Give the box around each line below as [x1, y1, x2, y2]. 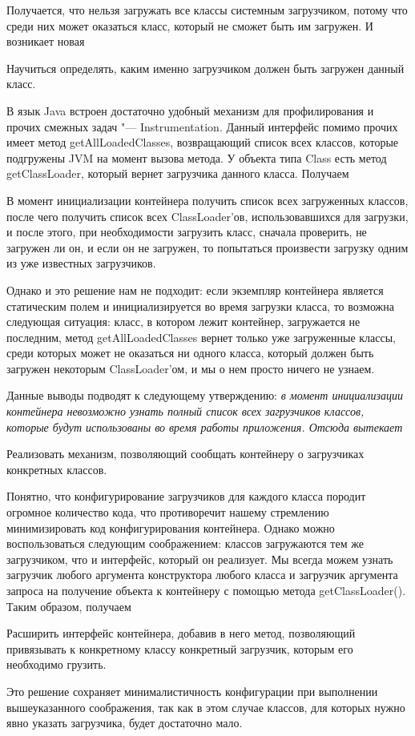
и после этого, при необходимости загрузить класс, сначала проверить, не [6, 223, 367, 240]
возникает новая [6, 33, 85, 50]
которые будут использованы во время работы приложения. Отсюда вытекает [6, 418, 403, 435]
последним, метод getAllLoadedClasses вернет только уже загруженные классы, [6, 328, 396, 345]
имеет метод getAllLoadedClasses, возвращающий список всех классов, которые [6, 134, 399, 151]
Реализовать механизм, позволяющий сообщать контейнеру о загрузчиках [6, 445, 365, 462]
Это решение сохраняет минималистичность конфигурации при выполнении [6, 682, 378, 699]
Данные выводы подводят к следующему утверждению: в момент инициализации [6, 387, 403, 404]
